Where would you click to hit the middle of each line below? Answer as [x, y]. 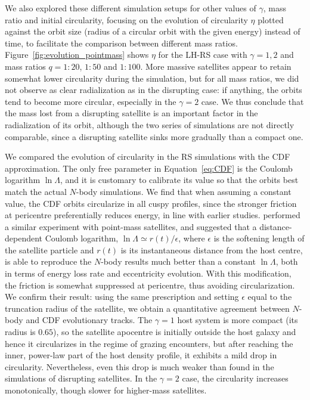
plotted [271, 19]
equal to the [270, 297]
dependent [24, 238]
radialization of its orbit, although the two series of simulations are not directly [150, 124]
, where [192, 238]
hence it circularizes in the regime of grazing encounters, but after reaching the [149, 343]
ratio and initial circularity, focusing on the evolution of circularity [126, 19]
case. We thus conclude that [252, 101]
